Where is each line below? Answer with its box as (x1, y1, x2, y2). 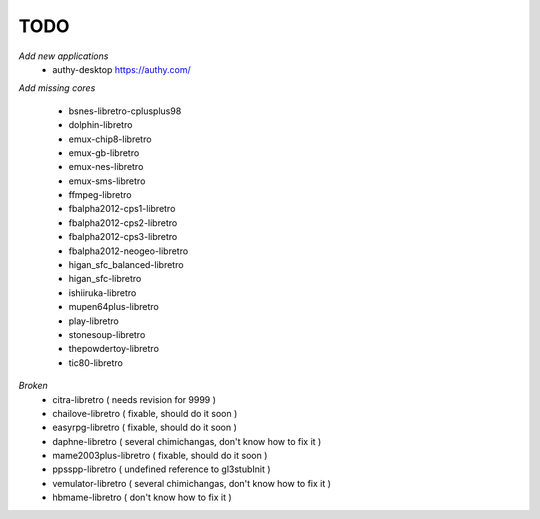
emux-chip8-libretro (68, 133, 152, 145)
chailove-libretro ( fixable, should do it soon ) (52, 407, 238, 419)
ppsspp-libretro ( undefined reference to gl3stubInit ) (52, 463, 271, 475)
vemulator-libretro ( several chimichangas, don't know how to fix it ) (52, 477, 332, 489)
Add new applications (18, 50, 109, 62)
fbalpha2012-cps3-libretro (68, 231, 178, 243)
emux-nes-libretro (68, 161, 144, 173)
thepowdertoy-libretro (68, 343, 160, 355)
